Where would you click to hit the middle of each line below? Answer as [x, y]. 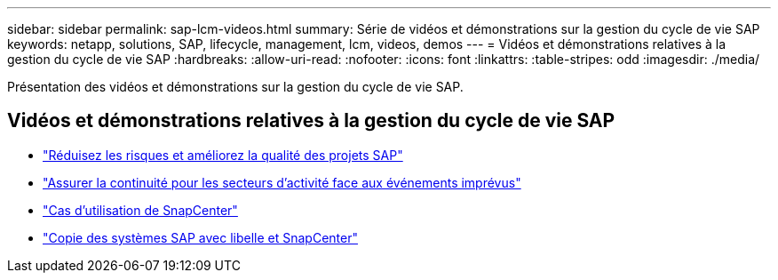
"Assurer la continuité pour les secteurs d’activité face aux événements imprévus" [282, 182]
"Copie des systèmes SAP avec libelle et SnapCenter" [200, 237]
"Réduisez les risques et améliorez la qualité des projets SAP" [223, 155]
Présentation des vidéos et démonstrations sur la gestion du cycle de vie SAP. [235, 87]
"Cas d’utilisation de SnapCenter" [140, 210]
